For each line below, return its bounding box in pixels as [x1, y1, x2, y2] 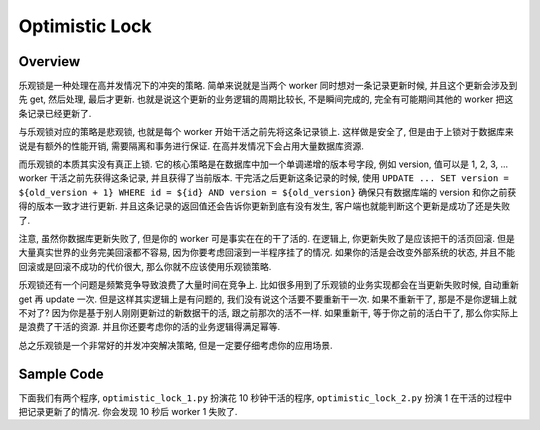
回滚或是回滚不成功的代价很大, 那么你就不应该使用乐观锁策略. [18, 260, 272, 272]
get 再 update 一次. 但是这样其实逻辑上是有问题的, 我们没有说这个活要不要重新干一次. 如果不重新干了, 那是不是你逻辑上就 [18, 293, 517, 305]
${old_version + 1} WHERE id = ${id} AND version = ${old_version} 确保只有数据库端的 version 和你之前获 [18, 186, 517, 198]
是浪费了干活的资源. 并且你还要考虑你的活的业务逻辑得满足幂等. [18, 321, 281, 333]
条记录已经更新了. [18, 107, 92, 119]
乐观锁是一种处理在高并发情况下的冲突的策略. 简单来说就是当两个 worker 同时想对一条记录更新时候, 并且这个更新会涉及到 [18, 80, 518, 92]
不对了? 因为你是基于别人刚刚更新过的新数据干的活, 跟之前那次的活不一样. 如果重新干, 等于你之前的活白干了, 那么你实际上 [18, 306, 519, 319]
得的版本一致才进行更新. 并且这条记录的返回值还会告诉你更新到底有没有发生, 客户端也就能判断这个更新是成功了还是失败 [18, 200, 510, 212]
